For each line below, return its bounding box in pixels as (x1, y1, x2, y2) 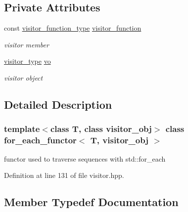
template (4, 123, 40, 135)
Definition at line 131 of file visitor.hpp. (4, 170, 124, 180)
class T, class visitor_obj (50, 123, 152, 135)
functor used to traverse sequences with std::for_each (4, 153, 166, 164)
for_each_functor (4, 134, 77, 146)
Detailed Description (4, 96, 112, 112)
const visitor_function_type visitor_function (4, 23, 141, 33)
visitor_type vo (4, 56, 51, 66)
